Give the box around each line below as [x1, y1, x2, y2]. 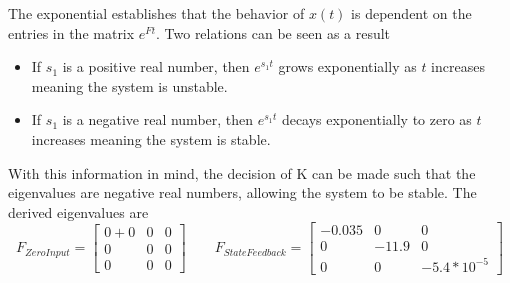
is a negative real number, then [62, 109, 254, 130]
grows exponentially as [278, 56, 417, 77]
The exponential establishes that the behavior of [8, 3, 305, 23]
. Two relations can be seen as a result [156, 22, 391, 43]
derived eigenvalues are [8, 201, 149, 222]
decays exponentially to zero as [281, 109, 472, 130]
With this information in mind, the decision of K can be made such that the [8, 162, 476, 183]
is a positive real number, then [62, 56, 250, 77]
